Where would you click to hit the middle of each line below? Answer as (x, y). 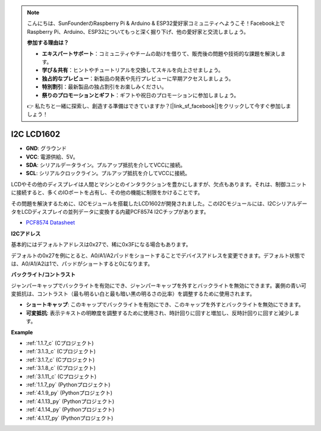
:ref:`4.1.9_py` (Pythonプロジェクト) (69, 393)
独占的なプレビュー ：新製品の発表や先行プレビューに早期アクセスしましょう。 (138, 78)
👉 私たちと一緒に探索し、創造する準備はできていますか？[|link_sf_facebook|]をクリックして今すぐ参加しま (159, 106)
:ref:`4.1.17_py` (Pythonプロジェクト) (70, 418)
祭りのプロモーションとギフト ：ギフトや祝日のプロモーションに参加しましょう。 (141, 95)
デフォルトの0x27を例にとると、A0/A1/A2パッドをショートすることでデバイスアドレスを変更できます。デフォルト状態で (158, 255)
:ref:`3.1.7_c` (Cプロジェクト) (60, 360)
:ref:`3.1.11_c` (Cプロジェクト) (61, 376)
